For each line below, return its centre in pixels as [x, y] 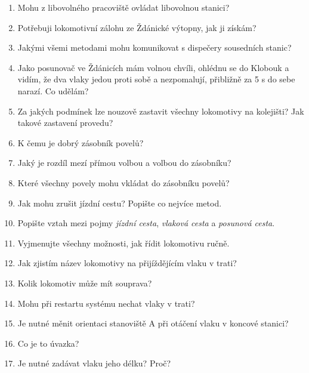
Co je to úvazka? [48, 343]
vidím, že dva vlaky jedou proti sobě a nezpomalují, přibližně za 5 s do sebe [156, 79]
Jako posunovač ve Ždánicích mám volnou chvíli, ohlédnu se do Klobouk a [153, 67]
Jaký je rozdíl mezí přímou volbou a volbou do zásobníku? [124, 163]
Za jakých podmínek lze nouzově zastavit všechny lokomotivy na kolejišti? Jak [161, 111]
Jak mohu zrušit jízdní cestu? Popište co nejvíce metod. [120, 203]
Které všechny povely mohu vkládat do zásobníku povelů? [123, 182]
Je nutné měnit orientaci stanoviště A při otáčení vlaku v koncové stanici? [153, 323]
